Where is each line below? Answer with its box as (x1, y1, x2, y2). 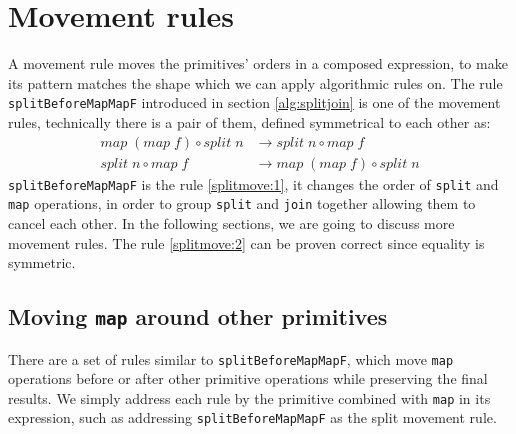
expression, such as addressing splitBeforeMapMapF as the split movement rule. (8, 407, 497, 428)
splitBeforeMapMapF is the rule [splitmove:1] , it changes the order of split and (8, 173, 499, 194)
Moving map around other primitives (8, 301, 388, 332)
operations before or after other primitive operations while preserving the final (8, 368, 488, 389)
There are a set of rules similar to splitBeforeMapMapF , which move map (8, 348, 454, 369)
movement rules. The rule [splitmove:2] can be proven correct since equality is (8, 232, 485, 253)
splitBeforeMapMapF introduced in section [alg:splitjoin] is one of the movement (8, 92, 501, 113)
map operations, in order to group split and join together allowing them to (8, 193, 476, 214)
